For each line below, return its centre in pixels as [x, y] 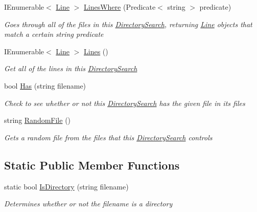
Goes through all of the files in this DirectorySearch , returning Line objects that [128, 24]
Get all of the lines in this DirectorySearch [71, 68]
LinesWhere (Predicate [120, 7]
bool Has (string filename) [45, 85]
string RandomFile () [38, 120]
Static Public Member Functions [92, 165]
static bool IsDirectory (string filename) [66, 186]
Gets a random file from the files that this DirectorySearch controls [108, 137]
